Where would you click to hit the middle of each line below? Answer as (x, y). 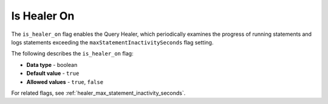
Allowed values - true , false (65, 81)
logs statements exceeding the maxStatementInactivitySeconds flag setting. (112, 42)
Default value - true (53, 74)
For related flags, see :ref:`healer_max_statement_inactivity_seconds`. (98, 93)
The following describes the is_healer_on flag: (72, 54)
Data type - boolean (52, 64)
